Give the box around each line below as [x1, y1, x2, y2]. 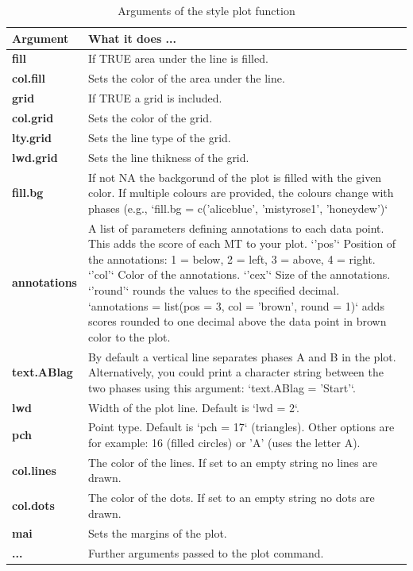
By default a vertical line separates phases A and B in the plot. [87, 348, 396, 365]
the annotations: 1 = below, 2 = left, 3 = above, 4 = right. [87, 250, 376, 267]
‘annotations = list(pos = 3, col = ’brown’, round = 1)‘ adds [87, 297, 384, 314]
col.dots [12, 497, 55, 514]
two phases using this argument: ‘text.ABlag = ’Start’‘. [87, 379, 356, 395]
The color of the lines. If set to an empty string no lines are [87, 453, 377, 470]
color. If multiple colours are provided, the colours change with [87, 184, 394, 201]
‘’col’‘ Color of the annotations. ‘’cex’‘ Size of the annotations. [87, 266, 391, 283]
